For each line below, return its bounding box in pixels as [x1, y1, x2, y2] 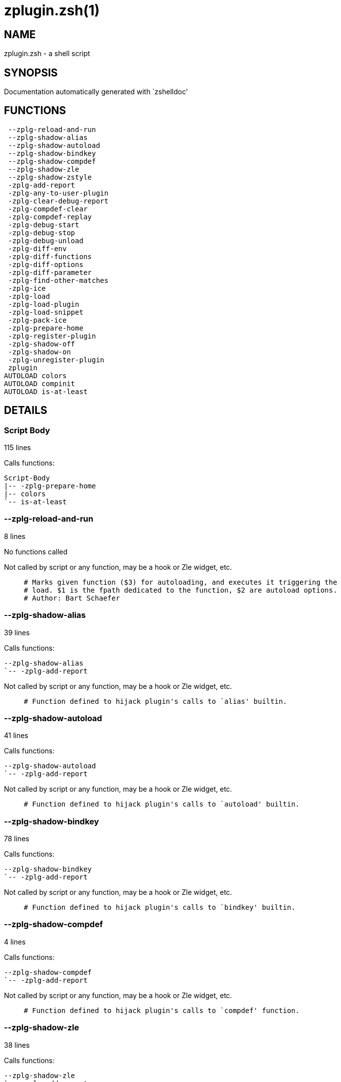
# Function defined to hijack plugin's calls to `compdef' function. [24, 1006, 300, 1014]
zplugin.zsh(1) [4, 2, 100, 19]
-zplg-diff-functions [8, 252, 92, 261]
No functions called [4, 547, 68, 556]
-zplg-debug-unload [8, 236, 84, 245]
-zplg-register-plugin [8, 332, 96, 340]
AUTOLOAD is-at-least [4, 387, 88, 396]
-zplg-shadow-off [8, 339, 75, 348]
